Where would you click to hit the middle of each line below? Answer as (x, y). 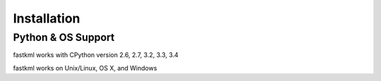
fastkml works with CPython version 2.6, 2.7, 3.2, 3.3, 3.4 (96, 55)
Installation (47, 18)
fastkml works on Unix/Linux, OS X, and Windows (85, 68)
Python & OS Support (64, 37)
